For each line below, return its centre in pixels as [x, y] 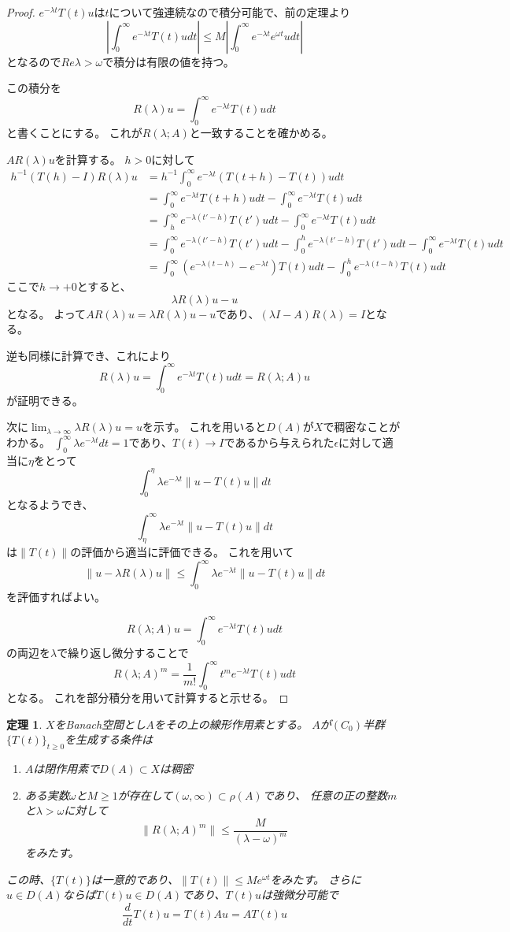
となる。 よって [46, 313]
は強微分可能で [300, 895]
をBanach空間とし [100, 724]
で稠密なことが [362, 427]
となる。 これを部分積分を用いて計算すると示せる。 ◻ [148, 698]
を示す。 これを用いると [204, 427]
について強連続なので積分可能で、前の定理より [230, 12]
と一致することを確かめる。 [261, 133]
